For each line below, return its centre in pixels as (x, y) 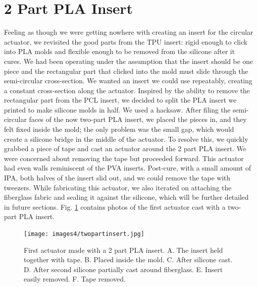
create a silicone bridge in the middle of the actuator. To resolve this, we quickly (126, 139)
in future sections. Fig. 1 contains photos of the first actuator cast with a (115, 206)
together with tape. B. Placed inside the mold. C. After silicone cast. (128, 259)
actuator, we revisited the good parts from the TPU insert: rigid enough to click (126, 41)
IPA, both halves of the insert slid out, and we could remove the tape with (117, 178)
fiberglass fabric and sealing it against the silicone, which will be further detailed (127, 197)
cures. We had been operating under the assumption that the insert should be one (128, 61)
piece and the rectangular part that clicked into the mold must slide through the (126, 71)
